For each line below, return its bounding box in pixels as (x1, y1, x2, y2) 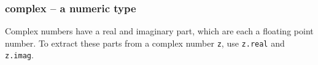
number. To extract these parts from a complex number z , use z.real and (5, 36, 285, 49)
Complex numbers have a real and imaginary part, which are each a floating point (5, 25, 314, 37)
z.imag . (5, 48, 34, 61)
